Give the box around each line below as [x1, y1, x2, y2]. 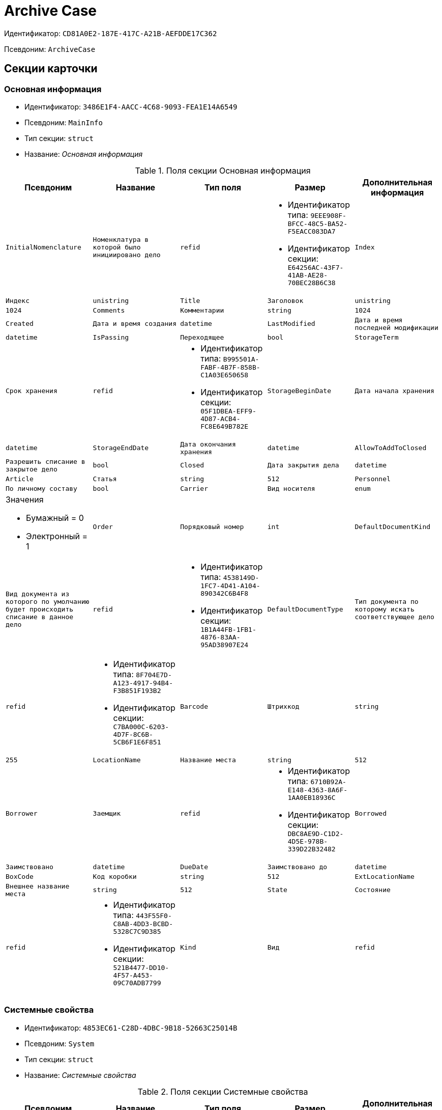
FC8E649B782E [200, 422, 249, 430]
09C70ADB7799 [113, 979, 161, 987]
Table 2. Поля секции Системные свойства [137, 1086, 308, 1097]
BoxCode [6, 872, 34, 880]
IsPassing [93, 333, 129, 341]
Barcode [180, 702, 208, 710]
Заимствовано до [267, 863, 328, 871]
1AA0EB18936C [287, 793, 336, 801]
